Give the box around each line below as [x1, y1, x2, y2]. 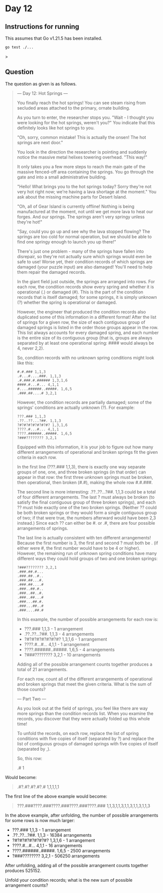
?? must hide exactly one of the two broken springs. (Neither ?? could [17, 504, 157, 510]
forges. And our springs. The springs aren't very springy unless [17, 214, 145, 220]
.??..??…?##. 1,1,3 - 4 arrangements [24, 631, 94, 637]
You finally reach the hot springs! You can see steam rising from [17, 100, 146, 106]
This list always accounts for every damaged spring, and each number [17, 330, 159, 335]
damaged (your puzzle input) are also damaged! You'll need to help [17, 264, 153, 269]
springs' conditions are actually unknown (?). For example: [17, 404, 135, 410]
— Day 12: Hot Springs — [17, 90, 68, 96]
